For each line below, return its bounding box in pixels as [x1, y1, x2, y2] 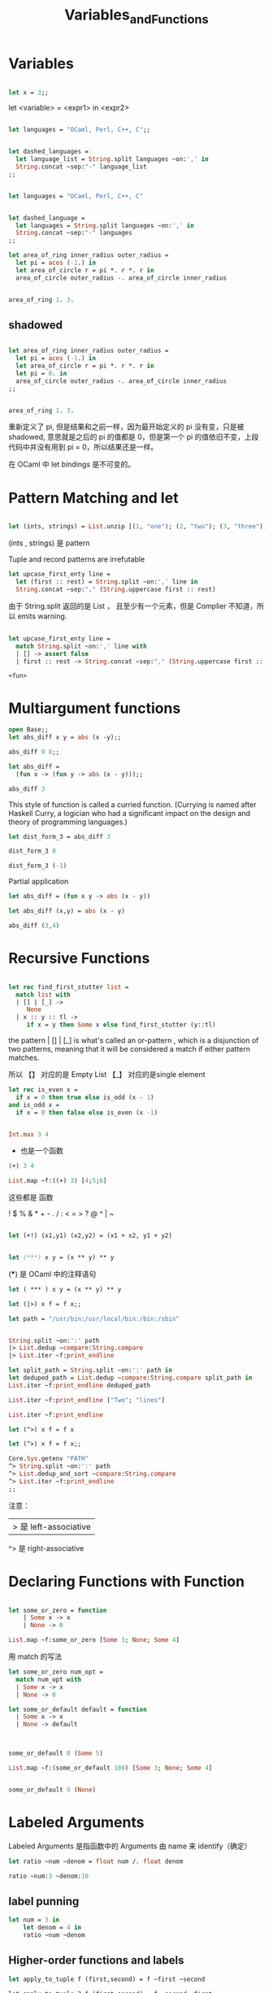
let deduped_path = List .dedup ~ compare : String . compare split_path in [8, 1374, 253, 1383]
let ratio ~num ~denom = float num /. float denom [8, 1857, 184, 1865]
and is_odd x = [8, 1101, 60, 1109]
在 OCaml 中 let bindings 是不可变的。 [8, 459, 136, 469]
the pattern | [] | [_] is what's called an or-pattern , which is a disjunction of [8, 1036, 259, 1045]
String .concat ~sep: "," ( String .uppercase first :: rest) [15, 585, 217, 594]
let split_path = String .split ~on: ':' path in [8, 1366, 173, 1374]
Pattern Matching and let [8, 488, 179, 507]
